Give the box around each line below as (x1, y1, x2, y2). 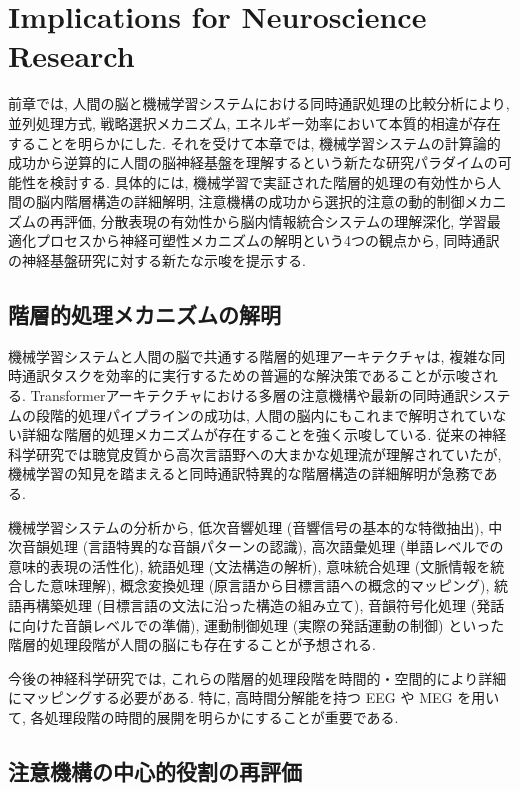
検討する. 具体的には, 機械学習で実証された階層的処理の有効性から (49, 171, 488, 192)
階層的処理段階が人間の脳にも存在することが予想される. (8, 634, 376, 655)
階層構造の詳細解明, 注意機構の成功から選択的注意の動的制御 (63, 191, 465, 212)
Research (8, 35, 135, 76)
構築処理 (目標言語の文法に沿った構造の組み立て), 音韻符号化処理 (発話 (35, 594, 505, 615)
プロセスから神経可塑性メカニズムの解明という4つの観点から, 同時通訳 (35, 230, 500, 251)
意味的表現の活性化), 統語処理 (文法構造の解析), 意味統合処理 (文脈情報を (8, 555, 491, 576)
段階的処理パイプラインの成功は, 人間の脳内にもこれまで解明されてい (35, 404, 493, 425)
